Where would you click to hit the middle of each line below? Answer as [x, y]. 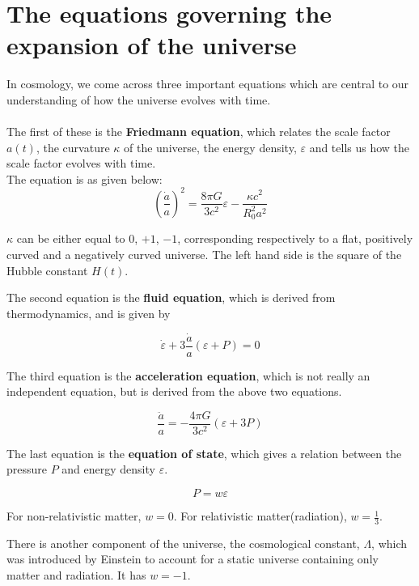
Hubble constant [47, 270]
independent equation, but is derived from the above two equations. [174, 391]
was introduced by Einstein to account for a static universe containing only [193, 559]
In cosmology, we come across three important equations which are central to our [208, 84]
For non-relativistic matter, [74, 516]
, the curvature [73, 147]
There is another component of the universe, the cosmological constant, [183, 543]
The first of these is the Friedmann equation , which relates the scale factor [199, 132]
